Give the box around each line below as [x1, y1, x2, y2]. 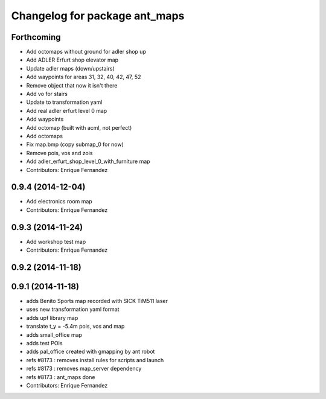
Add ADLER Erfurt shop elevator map [26, 56, 119, 63]
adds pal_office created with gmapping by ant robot [26, 348, 155, 356]
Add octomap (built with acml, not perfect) [26, 124, 132, 131]
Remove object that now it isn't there [26, 81, 118, 89]
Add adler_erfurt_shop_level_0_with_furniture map [26, 158, 150, 165]
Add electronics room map [26, 198, 93, 205]
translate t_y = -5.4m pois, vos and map [26, 323, 125, 330]
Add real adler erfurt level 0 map [26, 107, 107, 114]
